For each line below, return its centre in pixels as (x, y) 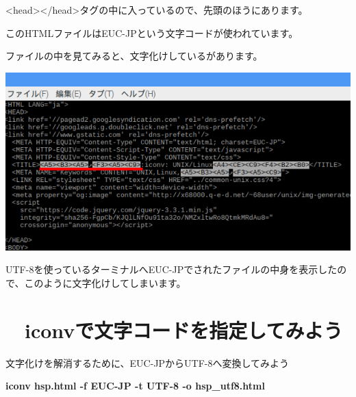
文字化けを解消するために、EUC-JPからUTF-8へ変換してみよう (148, 362)
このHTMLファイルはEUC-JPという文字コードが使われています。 (152, 33)
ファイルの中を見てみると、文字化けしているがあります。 (134, 56)
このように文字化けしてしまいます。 (105, 283)
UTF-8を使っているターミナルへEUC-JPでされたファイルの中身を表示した (171, 269)
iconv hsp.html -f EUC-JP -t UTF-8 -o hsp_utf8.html (135, 386)
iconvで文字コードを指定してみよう (184, 330)
